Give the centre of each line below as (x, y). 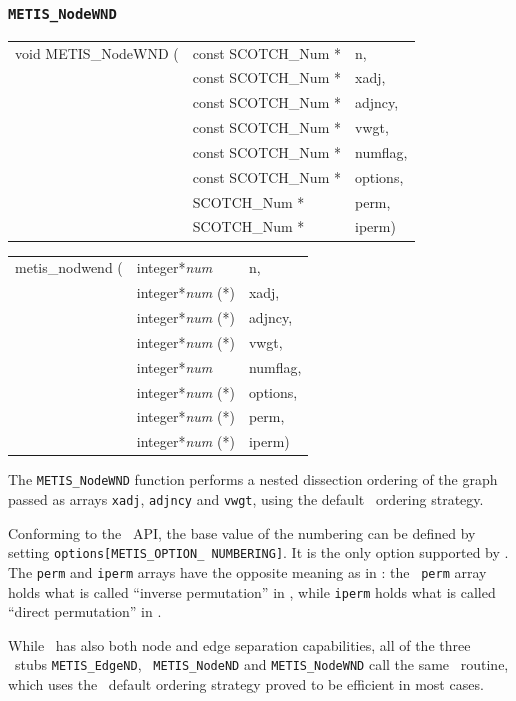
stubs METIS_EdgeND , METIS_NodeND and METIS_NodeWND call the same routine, (261, 664)
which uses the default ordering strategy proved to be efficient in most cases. (246, 684)
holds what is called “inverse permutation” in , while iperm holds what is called (252, 591)
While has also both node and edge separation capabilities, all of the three (239, 644)
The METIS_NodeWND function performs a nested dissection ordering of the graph (253, 479)
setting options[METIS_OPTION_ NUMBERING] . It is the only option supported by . (258, 552)
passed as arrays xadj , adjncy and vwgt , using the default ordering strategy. (246, 498)
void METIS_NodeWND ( (97, 52)
